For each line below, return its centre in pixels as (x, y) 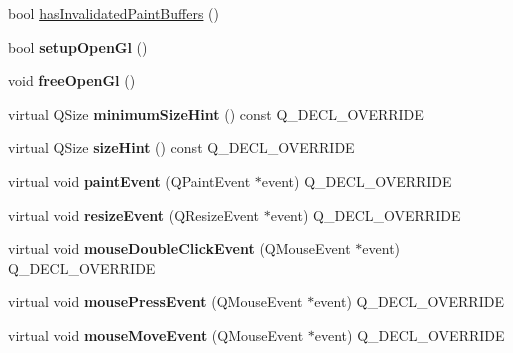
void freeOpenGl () (72, 80)
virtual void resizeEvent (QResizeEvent (133, 214)
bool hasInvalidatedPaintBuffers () (114, 13)
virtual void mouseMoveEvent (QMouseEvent (156, 334)
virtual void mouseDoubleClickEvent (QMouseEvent (179, 248)
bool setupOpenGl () (78, 46)
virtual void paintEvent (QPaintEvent (129, 180)
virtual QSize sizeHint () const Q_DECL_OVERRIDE (181, 147)
